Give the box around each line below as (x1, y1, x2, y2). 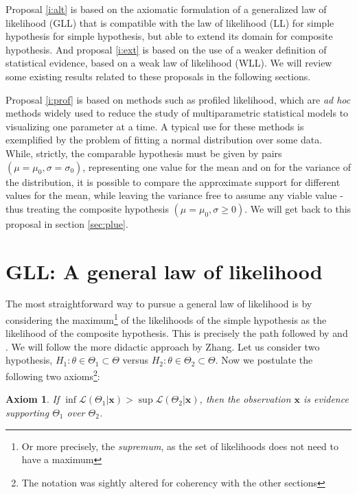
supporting (5, 405, 49, 419)
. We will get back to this (244, 201, 352, 215)
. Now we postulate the (215, 353, 313, 367)
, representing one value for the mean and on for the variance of (82, 159, 352, 174)
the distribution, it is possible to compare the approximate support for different (5, 174, 341, 189)
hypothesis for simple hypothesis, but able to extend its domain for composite (5, 29, 333, 43)
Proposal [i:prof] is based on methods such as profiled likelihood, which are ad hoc (5, 92, 351, 106)
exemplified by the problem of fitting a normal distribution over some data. (5, 132, 323, 147)
